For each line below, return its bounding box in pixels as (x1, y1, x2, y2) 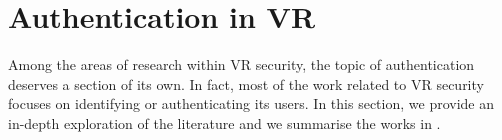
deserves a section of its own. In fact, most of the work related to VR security (8, 73, 484, 94)
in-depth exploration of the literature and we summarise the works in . (8, 112, 441, 133)
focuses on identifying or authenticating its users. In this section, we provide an (8, 93, 494, 114)
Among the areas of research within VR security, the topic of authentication (8, 54, 475, 75)
